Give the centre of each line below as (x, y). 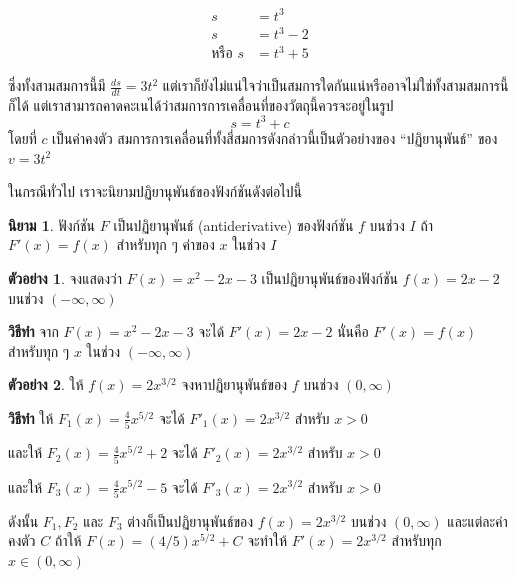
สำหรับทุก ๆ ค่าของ (165, 244)
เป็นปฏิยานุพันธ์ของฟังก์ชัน (330, 277)
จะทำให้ (267, 540)
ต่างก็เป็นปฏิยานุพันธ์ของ (190, 520)
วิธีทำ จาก (33, 331)
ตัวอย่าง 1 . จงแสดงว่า (65, 277)
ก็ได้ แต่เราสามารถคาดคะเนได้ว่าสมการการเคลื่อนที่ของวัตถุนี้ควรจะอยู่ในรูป (201, 104)
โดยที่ (22, 137)
